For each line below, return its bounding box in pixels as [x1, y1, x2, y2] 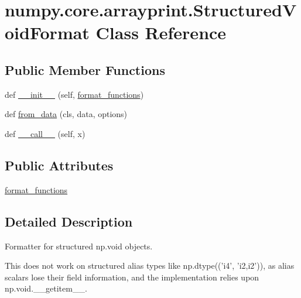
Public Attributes [5, 156, 114, 174]
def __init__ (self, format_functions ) [5, 88, 144, 100]
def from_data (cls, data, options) [5, 108, 128, 120]
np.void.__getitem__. [5, 282, 87, 294]
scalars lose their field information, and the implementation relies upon [5, 270, 259, 283]
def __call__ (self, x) [5, 127, 85, 139]
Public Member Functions [5, 60, 165, 78]
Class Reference [95, 20, 227, 44]
